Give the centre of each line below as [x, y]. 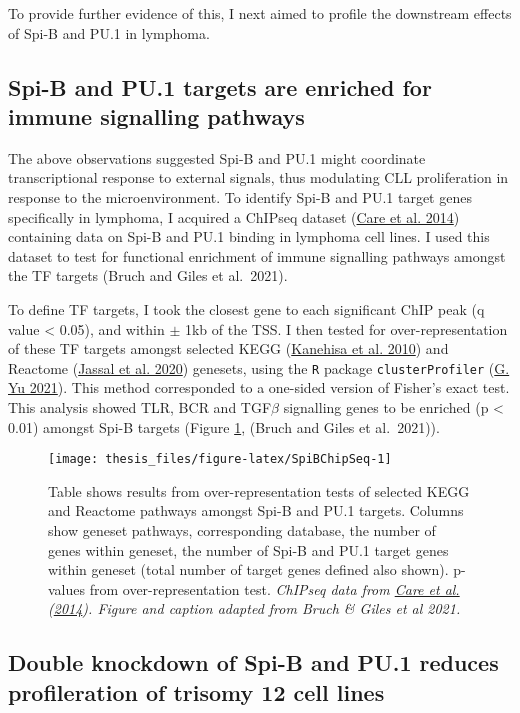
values [67, 588]
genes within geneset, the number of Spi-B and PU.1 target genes [248, 549]
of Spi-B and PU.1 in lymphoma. [109, 32]
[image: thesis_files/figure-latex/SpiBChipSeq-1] [220, 459]
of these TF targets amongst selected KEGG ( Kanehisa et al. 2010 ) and [228, 348]
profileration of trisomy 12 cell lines [196, 691]
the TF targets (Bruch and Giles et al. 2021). [148, 275]
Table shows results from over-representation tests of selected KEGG [259, 490]
